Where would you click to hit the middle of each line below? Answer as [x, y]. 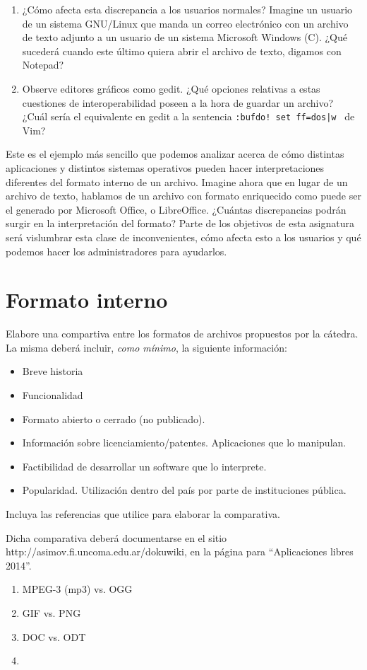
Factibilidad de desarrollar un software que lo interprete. [144, 466]
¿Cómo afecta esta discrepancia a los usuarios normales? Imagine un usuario [187, 9]
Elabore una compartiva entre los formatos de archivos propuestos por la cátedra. [182, 334]
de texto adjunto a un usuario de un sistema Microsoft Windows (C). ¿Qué [185, 37]
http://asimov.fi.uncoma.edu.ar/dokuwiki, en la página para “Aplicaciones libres [180, 551]
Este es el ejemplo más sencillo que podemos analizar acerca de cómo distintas [175, 154]
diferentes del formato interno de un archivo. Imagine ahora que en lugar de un [177, 181]
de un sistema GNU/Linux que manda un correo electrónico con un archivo [185, 23]
